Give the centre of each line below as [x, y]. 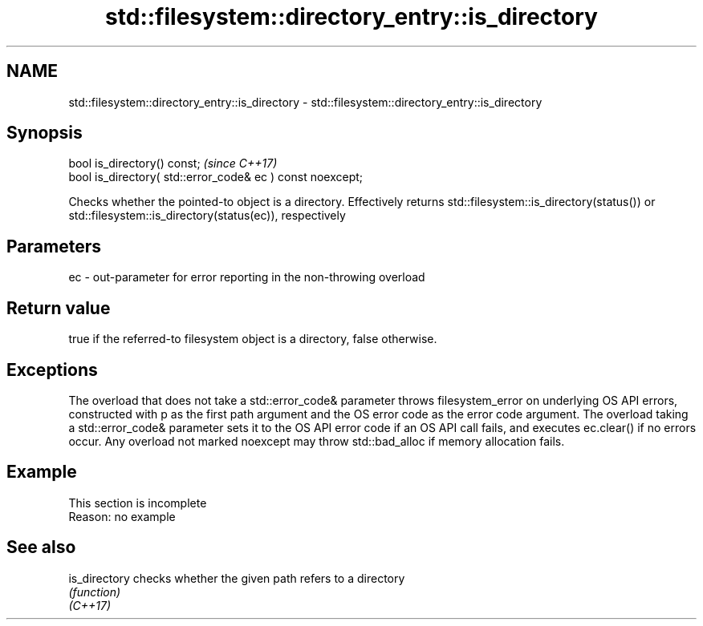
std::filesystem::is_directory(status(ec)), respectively [207, 216]
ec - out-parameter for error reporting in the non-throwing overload [247, 277]
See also [41, 547]
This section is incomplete [138, 503]
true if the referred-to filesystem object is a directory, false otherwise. [253, 339]
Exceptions [52, 370]
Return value [59, 308]
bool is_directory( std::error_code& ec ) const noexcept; [216, 177]
